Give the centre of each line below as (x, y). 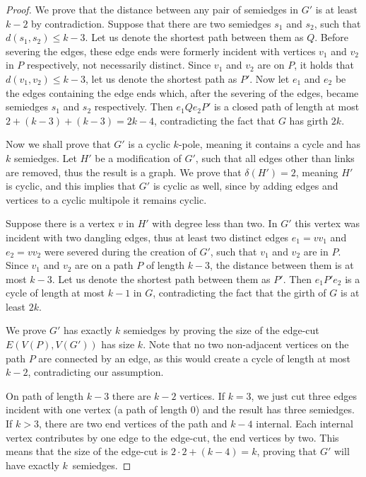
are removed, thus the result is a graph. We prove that (124, 172)
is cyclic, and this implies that (71, 186)
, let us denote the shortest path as (161, 78)
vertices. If (202, 395)
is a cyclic (149, 144)
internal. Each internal (305, 424)
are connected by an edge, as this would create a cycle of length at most (194, 358)
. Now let (270, 78)
